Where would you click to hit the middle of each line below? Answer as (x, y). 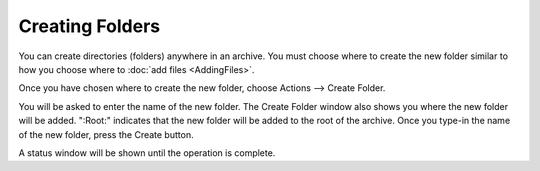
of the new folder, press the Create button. (106, 134)
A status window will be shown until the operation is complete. (147, 152)
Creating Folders (89, 26)
